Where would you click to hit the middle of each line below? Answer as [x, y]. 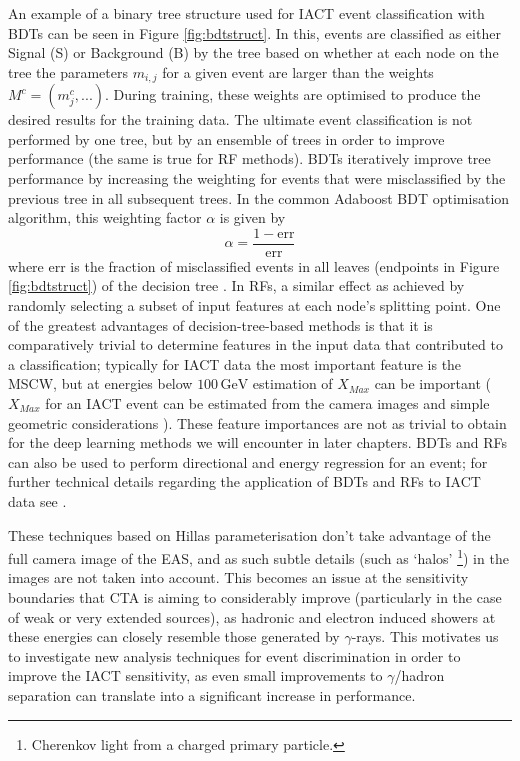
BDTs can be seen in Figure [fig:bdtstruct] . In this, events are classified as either [254, 32]
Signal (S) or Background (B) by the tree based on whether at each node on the [253, 52]
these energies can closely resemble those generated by [174, 636]
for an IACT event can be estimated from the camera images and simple [267, 403]
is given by [252, 217]
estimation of [292, 383]
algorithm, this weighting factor [105, 217]
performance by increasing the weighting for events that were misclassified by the [257, 178]
